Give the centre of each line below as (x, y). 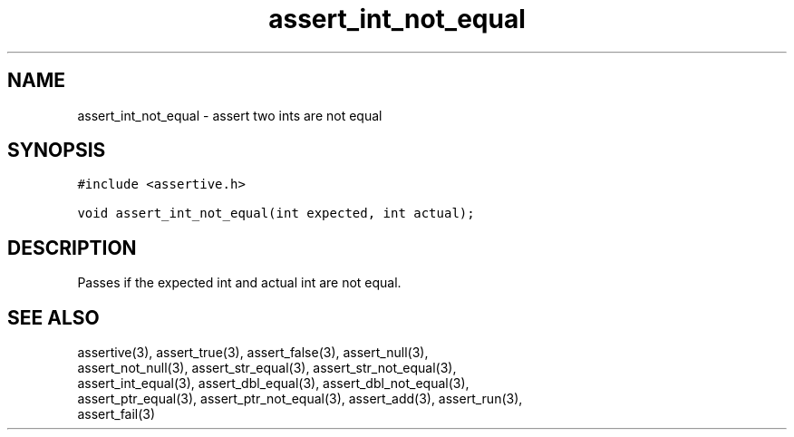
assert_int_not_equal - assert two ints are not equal (230, 115)
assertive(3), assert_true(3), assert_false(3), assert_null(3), (253, 353)
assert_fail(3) (116, 414)
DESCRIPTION (72, 248)
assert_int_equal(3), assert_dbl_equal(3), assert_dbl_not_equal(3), (273, 384)
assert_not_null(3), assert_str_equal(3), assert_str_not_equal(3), (267, 368)
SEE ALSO (53, 317)
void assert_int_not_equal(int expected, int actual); (276, 214)
